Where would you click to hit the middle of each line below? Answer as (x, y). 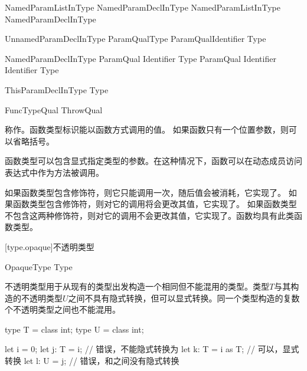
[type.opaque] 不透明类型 (50, 246)
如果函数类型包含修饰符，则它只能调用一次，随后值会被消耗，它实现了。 (145, 192)
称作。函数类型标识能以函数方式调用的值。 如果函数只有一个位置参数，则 (147, 129)
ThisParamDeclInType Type (57, 89)
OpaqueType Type (39, 266)
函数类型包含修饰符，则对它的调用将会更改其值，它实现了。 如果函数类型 (155, 204)
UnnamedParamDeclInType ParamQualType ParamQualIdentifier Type (135, 39)
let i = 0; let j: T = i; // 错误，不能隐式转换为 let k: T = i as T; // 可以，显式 (152, 349)
